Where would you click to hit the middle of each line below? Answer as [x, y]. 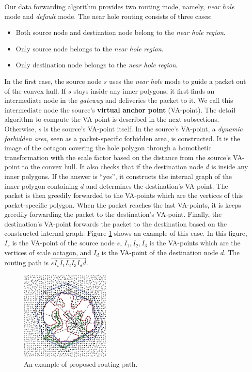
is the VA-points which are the [195, 243]
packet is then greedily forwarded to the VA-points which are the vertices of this [124, 195]
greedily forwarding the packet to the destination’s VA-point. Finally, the [113, 214]
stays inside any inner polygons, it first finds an [144, 90]
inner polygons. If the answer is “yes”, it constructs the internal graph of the [118, 176]
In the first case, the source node [53, 81]
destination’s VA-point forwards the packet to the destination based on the [116, 223]
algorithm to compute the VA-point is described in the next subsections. [112, 119]
